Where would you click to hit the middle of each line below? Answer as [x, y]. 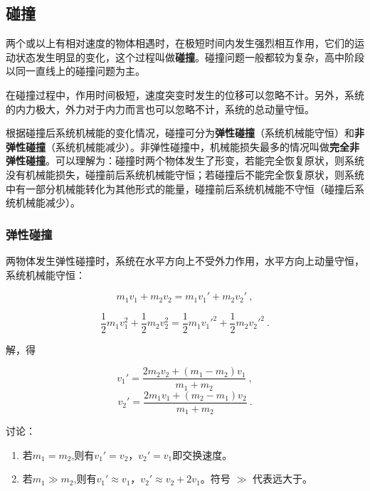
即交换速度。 [202, 454]
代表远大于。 [282, 479]
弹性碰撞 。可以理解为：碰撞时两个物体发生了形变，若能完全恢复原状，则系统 [185, 160]
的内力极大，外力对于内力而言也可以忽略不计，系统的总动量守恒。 [160, 109]
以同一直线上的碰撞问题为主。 [75, 71]
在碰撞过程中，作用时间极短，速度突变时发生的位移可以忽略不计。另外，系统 [185, 94]
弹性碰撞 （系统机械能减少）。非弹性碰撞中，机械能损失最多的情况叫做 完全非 [183, 146]
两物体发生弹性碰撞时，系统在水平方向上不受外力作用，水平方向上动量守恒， [185, 260]
